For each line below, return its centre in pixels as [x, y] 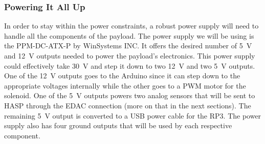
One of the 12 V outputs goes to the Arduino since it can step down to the [122, 76]
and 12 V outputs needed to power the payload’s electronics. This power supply [130, 55]
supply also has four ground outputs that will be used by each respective [118, 125]
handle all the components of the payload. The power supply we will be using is [129, 35]
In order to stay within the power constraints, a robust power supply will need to [131, 26]
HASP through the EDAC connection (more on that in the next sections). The [128, 105]
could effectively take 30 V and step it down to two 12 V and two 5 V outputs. [130, 65]
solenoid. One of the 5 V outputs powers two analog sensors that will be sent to [130, 95]
